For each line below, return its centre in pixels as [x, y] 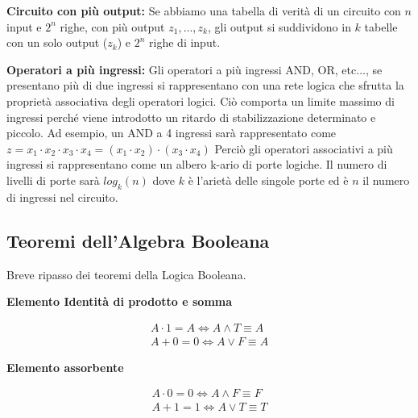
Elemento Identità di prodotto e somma [120, 301]
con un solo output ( [57, 42]
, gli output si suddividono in [279, 26]
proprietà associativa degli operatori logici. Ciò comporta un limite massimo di [201, 100]
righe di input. [185, 42]
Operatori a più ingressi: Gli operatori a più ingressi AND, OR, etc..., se [195, 69]
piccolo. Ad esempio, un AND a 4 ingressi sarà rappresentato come [172, 133]
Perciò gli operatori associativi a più [304, 148]
